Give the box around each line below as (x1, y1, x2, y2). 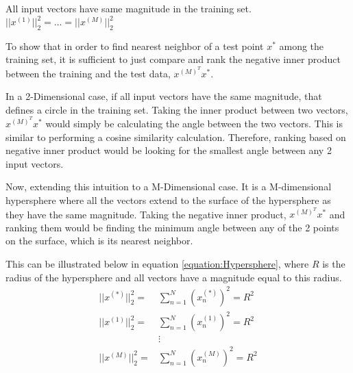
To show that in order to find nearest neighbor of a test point (5, 38, 264, 53)
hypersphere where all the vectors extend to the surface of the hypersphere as (5, 192, 331, 207)
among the (279, 38, 324, 53)
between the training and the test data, (5, 66, 171, 80)
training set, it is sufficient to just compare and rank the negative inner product (5, 52, 341, 66)
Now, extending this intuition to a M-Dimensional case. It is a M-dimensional (5, 179, 332, 194)
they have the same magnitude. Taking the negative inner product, (5, 207, 287, 221)
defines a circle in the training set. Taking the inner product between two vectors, (5, 102, 348, 116)
